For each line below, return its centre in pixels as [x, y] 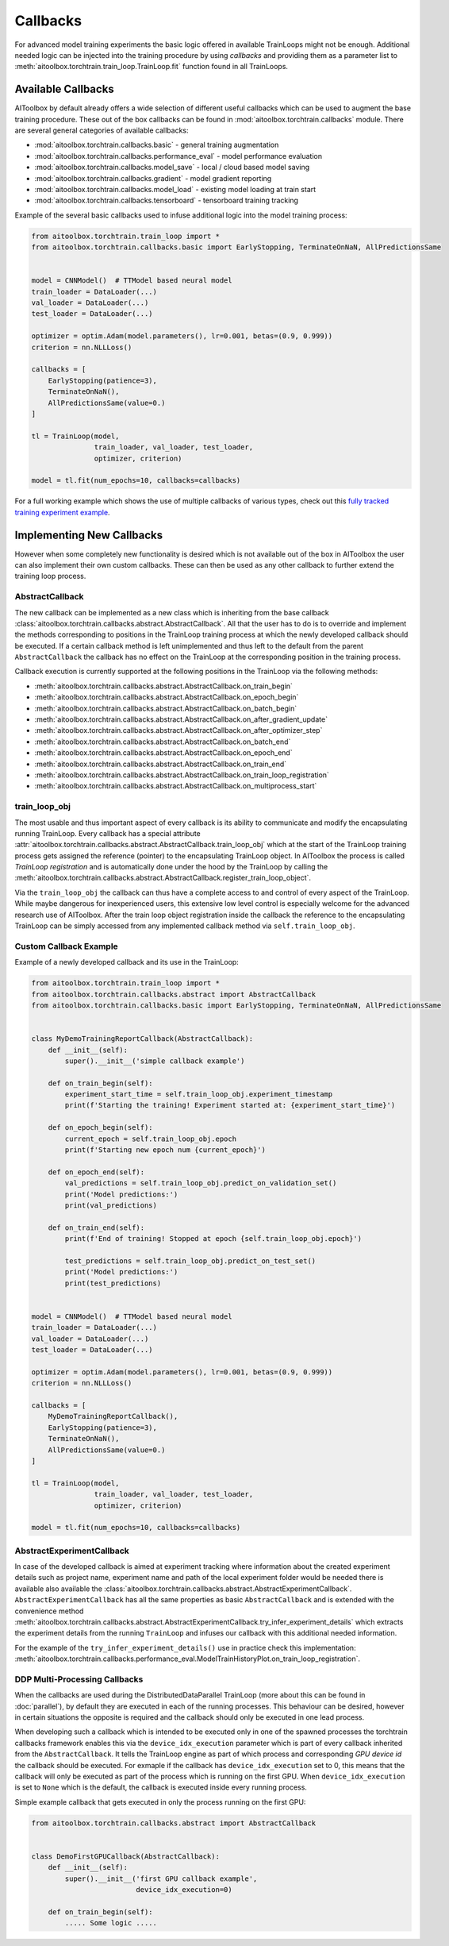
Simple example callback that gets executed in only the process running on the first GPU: [160, 1801]
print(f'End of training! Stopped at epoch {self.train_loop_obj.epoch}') [213, 1239]
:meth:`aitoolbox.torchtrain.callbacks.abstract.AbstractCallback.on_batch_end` [163, 742]
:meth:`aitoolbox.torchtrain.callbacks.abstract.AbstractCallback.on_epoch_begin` [167, 697]
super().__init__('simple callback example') [155, 1061]
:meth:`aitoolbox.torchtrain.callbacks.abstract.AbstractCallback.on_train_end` [161, 764]
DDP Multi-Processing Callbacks [79, 1679]
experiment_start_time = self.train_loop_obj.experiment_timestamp [199, 1094]
